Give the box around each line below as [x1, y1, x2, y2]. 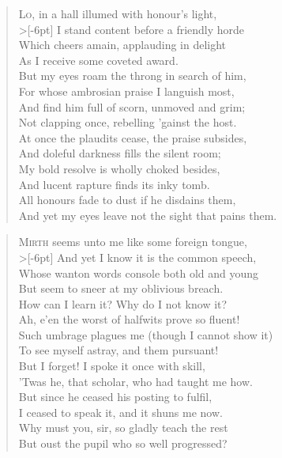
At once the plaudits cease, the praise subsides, [18, 129, 247, 146]
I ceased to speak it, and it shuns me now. [18, 403, 223, 420]
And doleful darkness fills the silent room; [18, 145, 221, 161]
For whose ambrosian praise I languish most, [18, 82, 235, 99]
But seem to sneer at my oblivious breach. [18, 280, 224, 297]
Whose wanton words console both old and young [18, 264, 259, 281]
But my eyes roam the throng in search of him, [18, 67, 246, 84]
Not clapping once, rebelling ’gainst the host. [18, 114, 237, 131]
